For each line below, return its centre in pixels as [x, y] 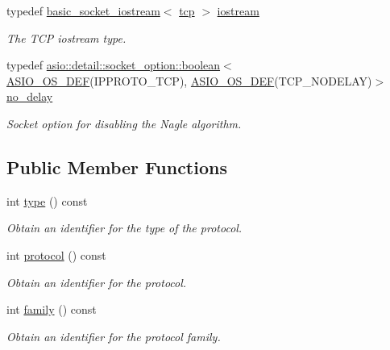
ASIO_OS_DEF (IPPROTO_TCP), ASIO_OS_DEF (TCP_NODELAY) [189, 80]
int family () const [52, 309]
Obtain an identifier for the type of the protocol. [124, 228]
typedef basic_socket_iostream [83, 10]
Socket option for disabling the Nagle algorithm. [124, 123]
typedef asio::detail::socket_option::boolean [114, 65]
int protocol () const [56, 254]
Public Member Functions [117, 167]
